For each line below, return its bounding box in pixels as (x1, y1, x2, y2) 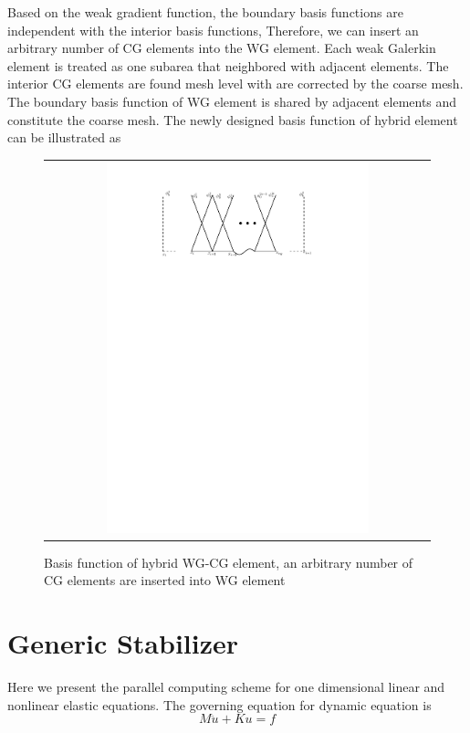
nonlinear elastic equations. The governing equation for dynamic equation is (7, 695, 432, 714)
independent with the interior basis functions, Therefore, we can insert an (7, 20, 419, 39)
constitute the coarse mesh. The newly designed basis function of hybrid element (7, 110, 458, 129)
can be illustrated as (7, 128, 121, 147)
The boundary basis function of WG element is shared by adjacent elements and (7, 91, 457, 110)
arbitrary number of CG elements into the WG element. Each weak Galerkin (7, 38, 436, 58)
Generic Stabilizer (7, 624, 239, 662)
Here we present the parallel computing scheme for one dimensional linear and (7, 676, 445, 696)
